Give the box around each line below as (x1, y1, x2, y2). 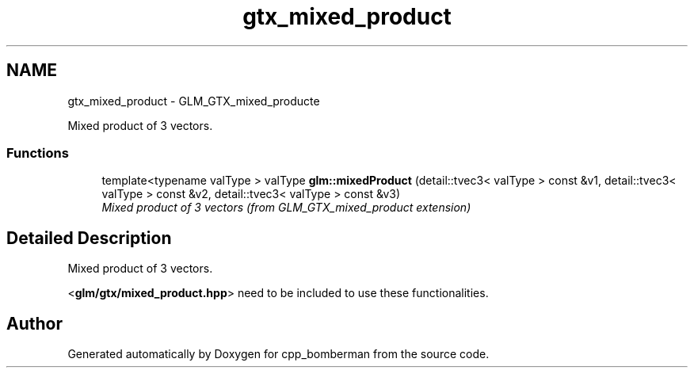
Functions (6, 144, 69, 161)
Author (6, 313, 63, 334)
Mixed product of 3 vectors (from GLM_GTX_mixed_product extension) (101, 200, 471, 215)
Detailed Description (6, 227, 172, 248)
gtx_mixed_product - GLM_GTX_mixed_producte (67, 93, 320, 108)
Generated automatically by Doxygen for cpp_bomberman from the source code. (67, 347, 490, 361)
